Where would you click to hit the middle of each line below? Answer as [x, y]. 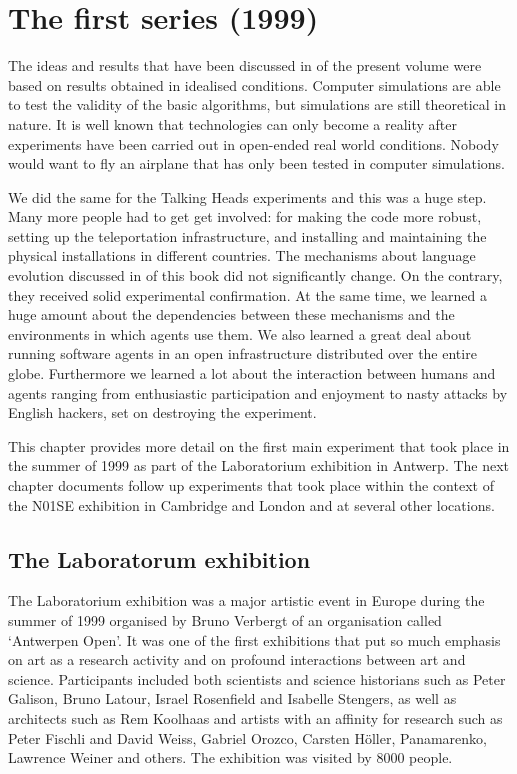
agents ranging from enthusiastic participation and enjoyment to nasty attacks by [258, 392]
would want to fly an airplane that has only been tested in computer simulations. [257, 163]
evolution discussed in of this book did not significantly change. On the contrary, [255, 275]
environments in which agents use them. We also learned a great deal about [240, 333]
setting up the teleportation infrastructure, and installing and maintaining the [247, 235]
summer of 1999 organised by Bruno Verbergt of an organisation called [225, 619]
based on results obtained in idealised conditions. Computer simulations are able [254, 84]
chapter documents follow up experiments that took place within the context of [251, 485]
